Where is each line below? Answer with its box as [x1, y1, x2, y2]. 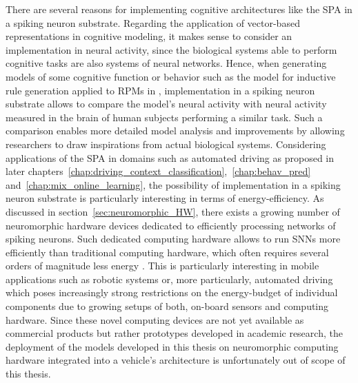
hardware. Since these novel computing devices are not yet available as [6, 312, 304, 327]
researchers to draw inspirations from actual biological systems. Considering [6, 136, 326, 151]
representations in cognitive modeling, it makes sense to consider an [6, 29, 292, 43]
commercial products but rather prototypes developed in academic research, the [6, 326, 343, 340]
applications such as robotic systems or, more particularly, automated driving [6, 271, 333, 286]
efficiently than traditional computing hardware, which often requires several [6, 245, 329, 259]
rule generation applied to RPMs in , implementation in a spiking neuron [6, 83, 315, 97]
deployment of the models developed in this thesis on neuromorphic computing [6, 339, 339, 353]
